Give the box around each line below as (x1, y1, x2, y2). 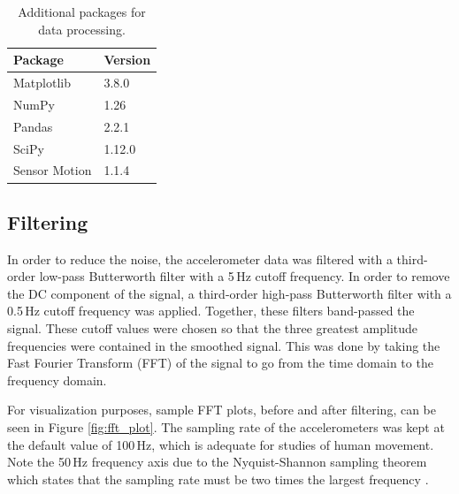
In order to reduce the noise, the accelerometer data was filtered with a (7, 249, 393, 268)
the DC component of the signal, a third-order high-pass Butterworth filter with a (7, 284, 452, 302)
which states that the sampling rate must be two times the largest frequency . (7, 469, 429, 488)
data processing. (38, 19, 126, 38)
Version (103, 50, 151, 69)
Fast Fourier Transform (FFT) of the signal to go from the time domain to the (7, 353, 433, 372)
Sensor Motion (13, 161, 92, 179)
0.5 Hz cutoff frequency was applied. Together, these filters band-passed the (7, 301, 415, 320)
